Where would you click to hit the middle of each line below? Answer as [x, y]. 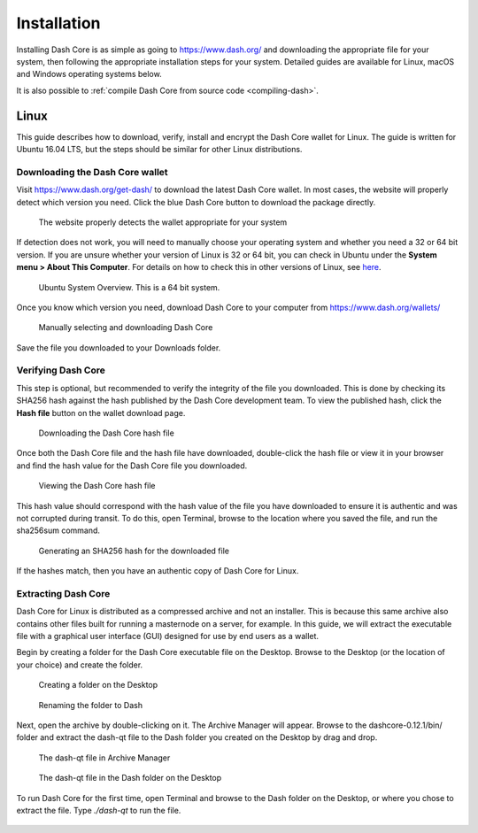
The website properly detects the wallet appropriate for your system [163, 222]
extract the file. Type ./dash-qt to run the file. [99, 810]
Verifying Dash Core [61, 370]
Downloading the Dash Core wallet [92, 172]
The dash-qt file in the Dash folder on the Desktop [130, 778]
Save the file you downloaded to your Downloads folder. [119, 347]
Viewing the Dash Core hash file [97, 486]
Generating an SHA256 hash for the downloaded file [134, 551]
